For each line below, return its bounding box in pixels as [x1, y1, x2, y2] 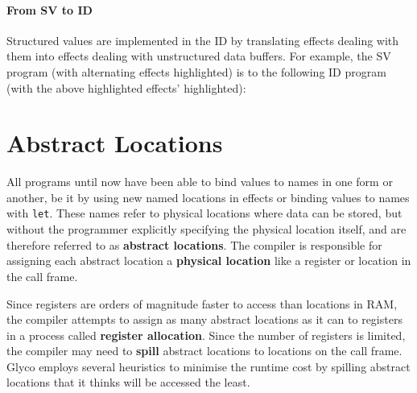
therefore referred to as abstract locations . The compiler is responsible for [6, 236, 382, 253]
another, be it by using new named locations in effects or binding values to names [6, 188, 410, 205]
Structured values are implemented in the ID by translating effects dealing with [6, 31, 399, 48]
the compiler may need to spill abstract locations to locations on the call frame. [6, 342, 403, 359]
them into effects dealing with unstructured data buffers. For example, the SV [6, 48, 391, 64]
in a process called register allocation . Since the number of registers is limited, [6, 326, 406, 343]
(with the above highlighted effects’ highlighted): [6, 79, 246, 96]
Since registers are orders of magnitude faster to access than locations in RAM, [6, 295, 398, 312]
